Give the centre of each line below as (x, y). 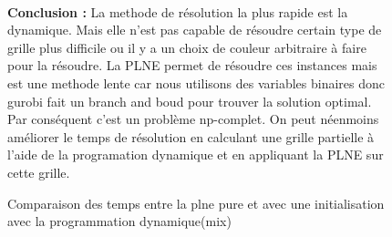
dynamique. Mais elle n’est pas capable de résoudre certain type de (195, 30)
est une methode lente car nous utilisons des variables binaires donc (196, 82)
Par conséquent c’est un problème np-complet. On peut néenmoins (193, 119)
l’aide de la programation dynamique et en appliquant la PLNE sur (196, 155)
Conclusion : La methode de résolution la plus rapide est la (178, 11)
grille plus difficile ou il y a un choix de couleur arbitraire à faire (187, 47)
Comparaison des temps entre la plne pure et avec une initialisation (196, 203)
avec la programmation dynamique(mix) (119, 221)
